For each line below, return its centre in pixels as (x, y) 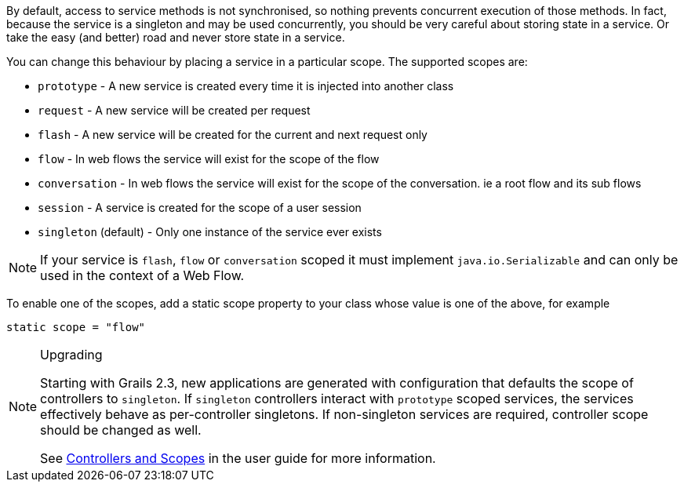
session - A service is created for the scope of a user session (200, 208)
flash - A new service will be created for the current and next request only (233, 135)
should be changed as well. (121, 430)
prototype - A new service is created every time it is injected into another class (246, 86)
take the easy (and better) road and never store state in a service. (176, 37)
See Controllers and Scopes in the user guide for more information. (238, 458)
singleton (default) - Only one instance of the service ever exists (210, 232)
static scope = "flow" (76, 327)
